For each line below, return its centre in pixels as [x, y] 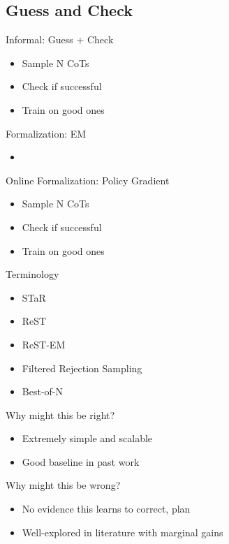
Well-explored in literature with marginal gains [123, 532]
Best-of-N [42, 391]
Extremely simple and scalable [87, 438]
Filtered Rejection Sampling [82, 368]
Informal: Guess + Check [60, 39]
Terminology [32, 274]
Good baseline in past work [81, 461]
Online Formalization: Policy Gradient [88, 180]
